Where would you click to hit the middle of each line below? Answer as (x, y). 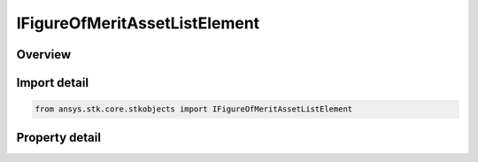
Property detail (59, 137)
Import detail (52, 83)
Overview (44, 54)
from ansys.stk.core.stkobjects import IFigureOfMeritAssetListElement (194, 109)
